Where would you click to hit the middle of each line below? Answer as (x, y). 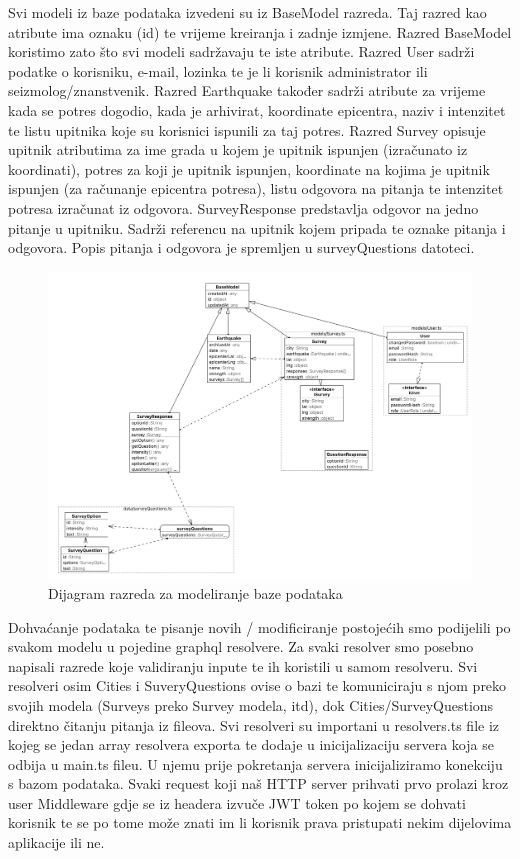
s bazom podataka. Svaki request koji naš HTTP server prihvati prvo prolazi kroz (258, 783)
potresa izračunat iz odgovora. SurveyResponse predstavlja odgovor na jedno (243, 207)
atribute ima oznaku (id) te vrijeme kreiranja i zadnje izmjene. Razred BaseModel (260, 31)
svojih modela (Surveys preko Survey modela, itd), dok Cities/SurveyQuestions (251, 704)
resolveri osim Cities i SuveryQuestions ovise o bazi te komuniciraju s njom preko (257, 685)
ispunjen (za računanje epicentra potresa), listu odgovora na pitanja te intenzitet (256, 188)
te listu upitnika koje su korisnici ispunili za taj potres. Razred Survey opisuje (247, 129)
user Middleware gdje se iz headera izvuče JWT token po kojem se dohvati (237, 802)
